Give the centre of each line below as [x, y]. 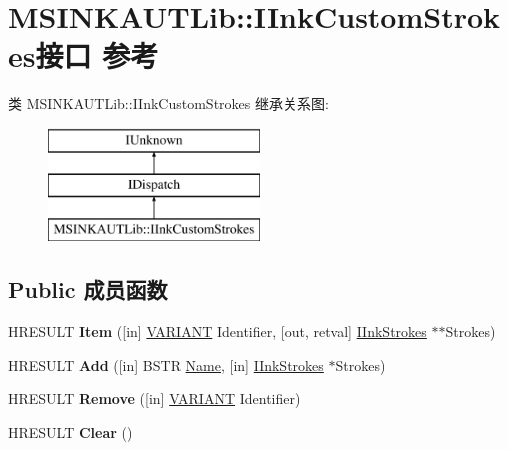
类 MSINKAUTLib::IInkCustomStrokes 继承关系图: [168, 103]
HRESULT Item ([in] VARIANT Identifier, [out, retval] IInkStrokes [217, 331]
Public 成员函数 [88, 289]
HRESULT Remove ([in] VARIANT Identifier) [154, 398]
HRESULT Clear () [70, 431]
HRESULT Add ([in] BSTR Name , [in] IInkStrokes [166, 364]
